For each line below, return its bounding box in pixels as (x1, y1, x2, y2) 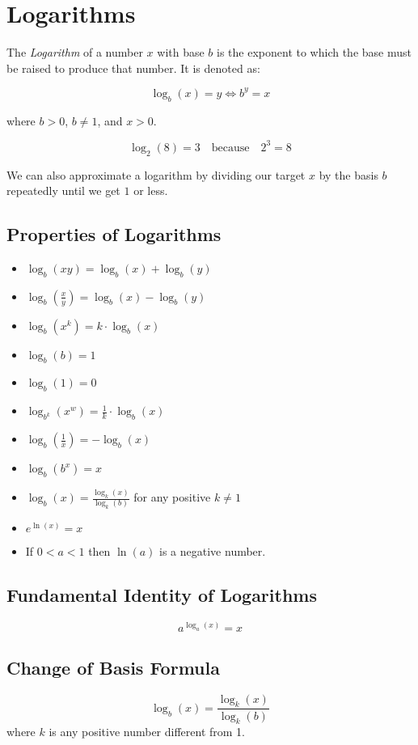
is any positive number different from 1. (49, 723, 245, 740)
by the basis (319, 166, 378, 183)
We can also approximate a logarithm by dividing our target (6, 166, 306, 183)
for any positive (133, 489, 211, 506)
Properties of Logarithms (6, 222, 222, 247)
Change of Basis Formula (6, 654, 220, 679)
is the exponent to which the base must (217, 44, 412, 61)
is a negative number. (159, 543, 266, 560)
